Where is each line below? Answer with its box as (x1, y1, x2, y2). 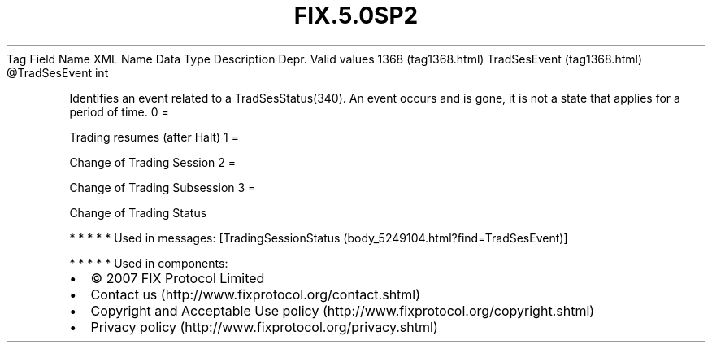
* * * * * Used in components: (69, 255, 228, 270)
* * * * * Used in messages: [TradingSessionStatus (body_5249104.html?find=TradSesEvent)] (69, 230, 568, 245)
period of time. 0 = (69, 104, 169, 119)
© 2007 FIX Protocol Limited (90, 269, 265, 286)
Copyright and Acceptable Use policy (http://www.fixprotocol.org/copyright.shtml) (90, 302, 595, 319)
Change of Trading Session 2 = (69, 155, 237, 169)
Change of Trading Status (69, 205, 207, 220)
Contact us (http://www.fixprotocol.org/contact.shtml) (90, 286, 421, 303)
